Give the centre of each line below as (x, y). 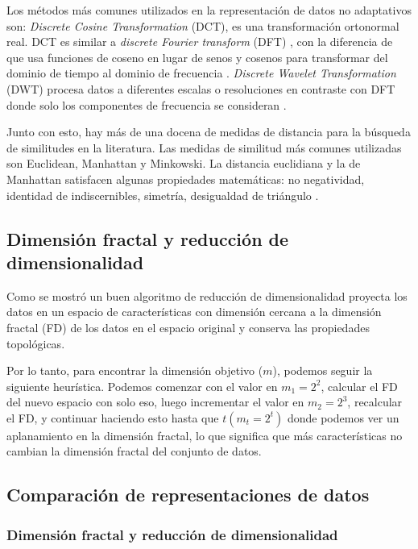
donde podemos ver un (343, 417)
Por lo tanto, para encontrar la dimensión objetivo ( (135, 370)
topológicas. (36, 343)
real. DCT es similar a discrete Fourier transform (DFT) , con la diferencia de (200, 42)
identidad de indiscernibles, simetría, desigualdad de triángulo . (163, 195)
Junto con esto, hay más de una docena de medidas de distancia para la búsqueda (209, 132)
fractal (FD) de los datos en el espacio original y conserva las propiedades (188, 327)
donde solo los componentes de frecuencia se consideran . (147, 104)
